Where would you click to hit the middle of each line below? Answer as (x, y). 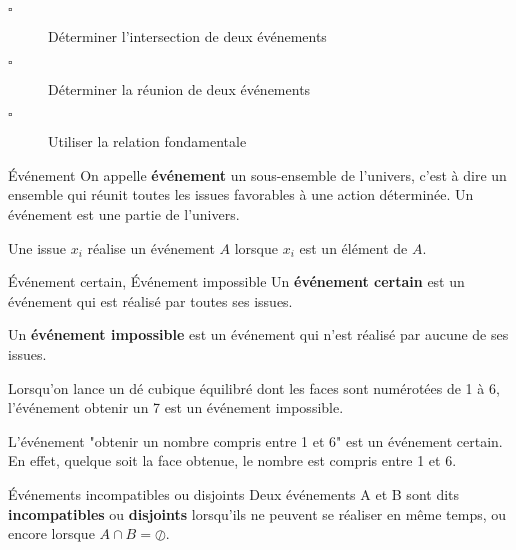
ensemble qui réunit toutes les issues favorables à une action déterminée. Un (241, 194)
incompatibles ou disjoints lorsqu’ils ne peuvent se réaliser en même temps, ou (257, 513)
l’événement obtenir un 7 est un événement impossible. (176, 407)
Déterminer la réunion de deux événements (179, 88)
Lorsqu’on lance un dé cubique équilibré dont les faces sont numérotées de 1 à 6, (254, 387)
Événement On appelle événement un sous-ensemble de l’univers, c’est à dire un (257, 174)
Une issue (37, 247)
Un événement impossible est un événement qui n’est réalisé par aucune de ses (258, 334)
